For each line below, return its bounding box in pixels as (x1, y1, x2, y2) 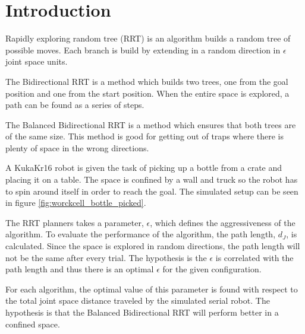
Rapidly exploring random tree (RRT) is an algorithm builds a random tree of (5, 32, 291, 44)
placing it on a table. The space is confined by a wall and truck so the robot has (5, 173, 298, 186)
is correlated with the (215, 251, 294, 263)
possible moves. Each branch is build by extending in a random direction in (5, 43, 281, 56)
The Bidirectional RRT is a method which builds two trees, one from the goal (5, 75, 288, 87)
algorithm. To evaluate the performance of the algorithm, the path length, (5, 228, 276, 240)
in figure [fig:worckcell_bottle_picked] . (5, 196, 146, 209)
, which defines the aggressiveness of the (150, 216, 295, 228)
